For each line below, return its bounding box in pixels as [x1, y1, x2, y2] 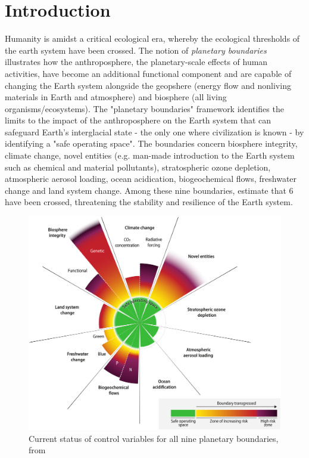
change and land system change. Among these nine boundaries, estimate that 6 [5, 184, 294, 196]
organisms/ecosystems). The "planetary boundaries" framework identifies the [5, 102, 284, 114]
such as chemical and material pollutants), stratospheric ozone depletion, [5, 160, 271, 173]
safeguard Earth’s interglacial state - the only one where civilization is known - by [5, 125, 304, 138]
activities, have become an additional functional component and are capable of [5, 67, 292, 79]
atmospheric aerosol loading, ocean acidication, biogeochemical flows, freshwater [5, 172, 297, 185]
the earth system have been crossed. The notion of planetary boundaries [5, 44, 267, 56]
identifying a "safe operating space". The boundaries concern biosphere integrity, [5, 137, 298, 150]
